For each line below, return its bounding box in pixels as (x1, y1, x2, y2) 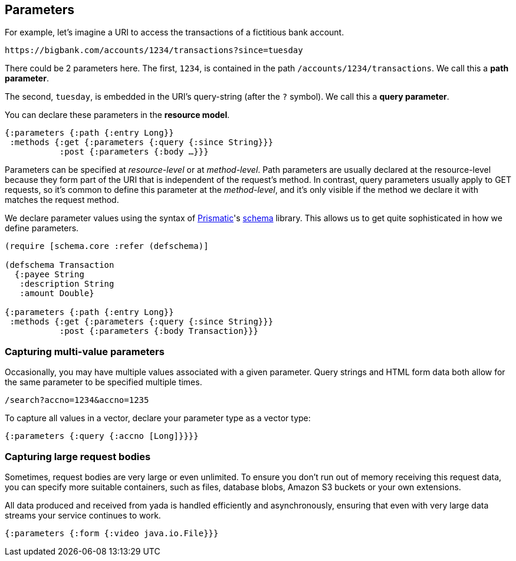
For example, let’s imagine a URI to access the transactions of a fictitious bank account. (5, 27, 344, 38)
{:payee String (14, 270, 84, 280)
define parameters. (5, 223, 79, 234)
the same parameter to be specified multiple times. (5, 377, 202, 388)
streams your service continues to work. (5, 510, 161, 520)
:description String (19, 279, 114, 289)
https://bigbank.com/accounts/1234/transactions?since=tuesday (5, 45, 303, 55)
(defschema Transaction (5, 260, 114, 270)
